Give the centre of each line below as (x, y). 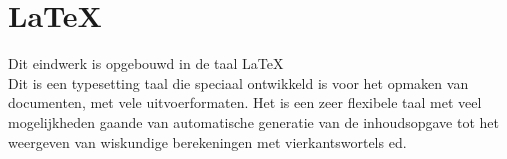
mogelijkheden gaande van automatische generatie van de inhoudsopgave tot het (253, 121)
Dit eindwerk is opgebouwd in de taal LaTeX (146, 63)
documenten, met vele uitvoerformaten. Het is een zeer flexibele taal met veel (245, 102)
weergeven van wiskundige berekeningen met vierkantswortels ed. (207, 141)
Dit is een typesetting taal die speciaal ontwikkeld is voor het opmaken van (238, 82)
